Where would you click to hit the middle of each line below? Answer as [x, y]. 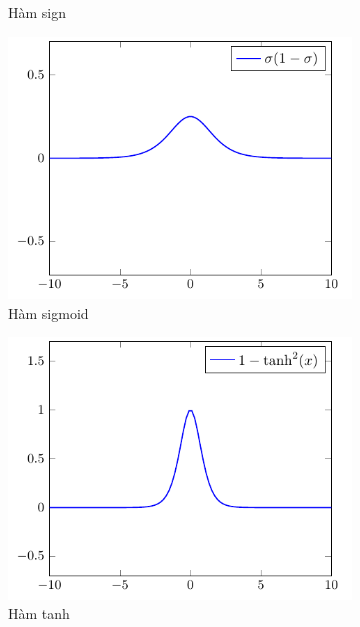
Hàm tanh [39, 613]
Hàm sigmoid [48, 312]
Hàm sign [37, 12]
